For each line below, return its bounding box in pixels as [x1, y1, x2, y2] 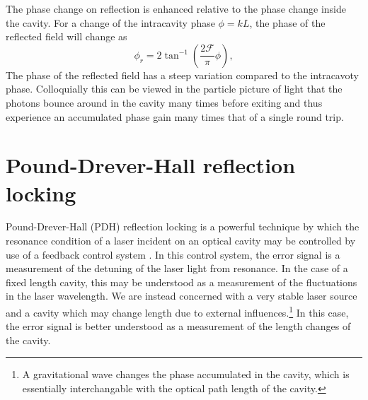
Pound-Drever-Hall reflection [6, 151, 296, 180]
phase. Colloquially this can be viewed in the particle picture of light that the [6, 81, 343, 96]
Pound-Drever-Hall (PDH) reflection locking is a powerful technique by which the [6, 219, 360, 234]
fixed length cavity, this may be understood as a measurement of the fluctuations [6, 274, 357, 289]
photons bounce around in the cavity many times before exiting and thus [6, 95, 323, 110]
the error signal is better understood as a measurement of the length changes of [6, 319, 351, 334]
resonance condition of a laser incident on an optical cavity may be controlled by [6, 233, 356, 248]
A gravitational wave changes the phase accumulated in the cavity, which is [22, 367, 350, 382]
